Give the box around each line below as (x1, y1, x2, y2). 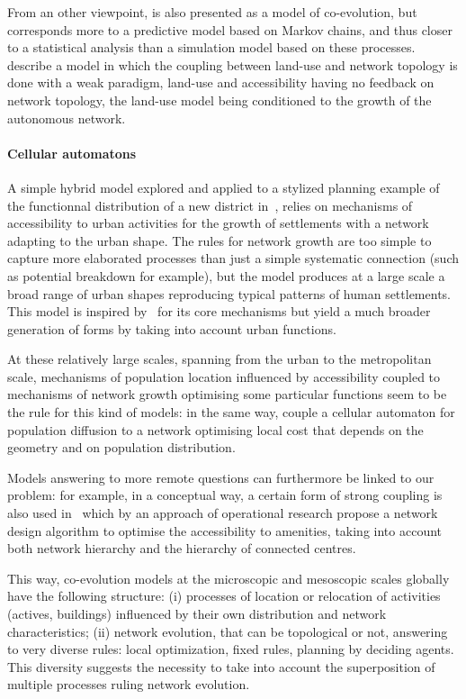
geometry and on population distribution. (7, 438, 236, 457)
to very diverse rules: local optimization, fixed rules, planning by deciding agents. (7, 640, 454, 658)
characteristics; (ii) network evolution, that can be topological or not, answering (7, 622, 448, 640)
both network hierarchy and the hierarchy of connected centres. (7, 539, 356, 558)
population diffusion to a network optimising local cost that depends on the (7, 420, 424, 439)
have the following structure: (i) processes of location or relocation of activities (7, 586, 441, 605)
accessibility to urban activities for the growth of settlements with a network (7, 213, 429, 232)
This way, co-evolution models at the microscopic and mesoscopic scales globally (7, 568, 450, 587)
